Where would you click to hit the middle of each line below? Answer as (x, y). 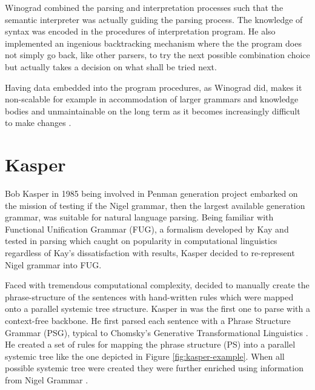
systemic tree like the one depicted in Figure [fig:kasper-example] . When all (145, 356)
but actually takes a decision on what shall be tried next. (111, 66)
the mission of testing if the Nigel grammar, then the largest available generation (155, 205)
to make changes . (38, 123)
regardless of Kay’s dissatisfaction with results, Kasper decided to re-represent (150, 253)
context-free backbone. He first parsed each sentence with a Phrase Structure (148, 320)
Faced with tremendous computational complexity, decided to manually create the (157, 285)
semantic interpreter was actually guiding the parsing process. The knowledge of (154, 19)
